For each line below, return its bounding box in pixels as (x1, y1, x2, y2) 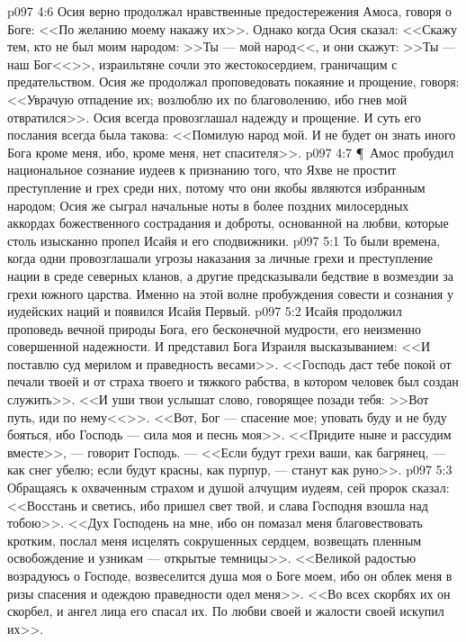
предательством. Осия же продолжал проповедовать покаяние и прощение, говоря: (7, 72, 460, 91)
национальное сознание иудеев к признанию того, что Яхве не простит (7, 160, 397, 179)
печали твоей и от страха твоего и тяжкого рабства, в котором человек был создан (7, 372, 459, 391)
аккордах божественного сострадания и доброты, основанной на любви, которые (7, 213, 449, 232)
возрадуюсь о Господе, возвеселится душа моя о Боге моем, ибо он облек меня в (7, 566, 453, 584)
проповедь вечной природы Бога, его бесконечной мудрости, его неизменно (7, 319, 421, 338)
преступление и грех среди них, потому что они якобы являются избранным (7, 177, 426, 196)
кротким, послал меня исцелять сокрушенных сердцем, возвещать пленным (7, 530, 422, 549)
